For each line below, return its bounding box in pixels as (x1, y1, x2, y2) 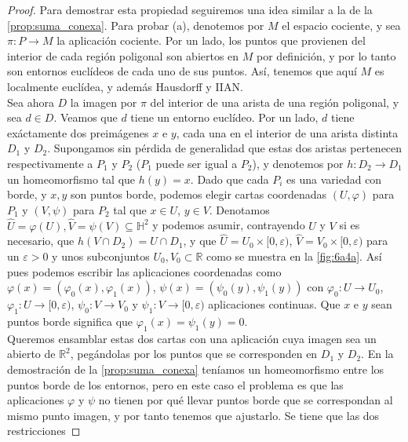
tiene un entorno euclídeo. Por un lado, (130, 109, 319, 126)
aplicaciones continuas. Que (208, 296, 341, 312)
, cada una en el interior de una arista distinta (176, 124, 399, 141)
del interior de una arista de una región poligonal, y (150, 93, 399, 110)
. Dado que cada (190, 170, 269, 187)
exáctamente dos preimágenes (7, 124, 149, 141)
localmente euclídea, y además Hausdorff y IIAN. (7, 78, 243, 94)
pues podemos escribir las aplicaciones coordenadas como (7, 263, 282, 279)
